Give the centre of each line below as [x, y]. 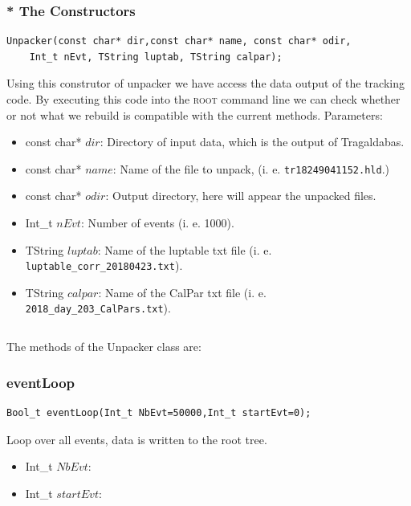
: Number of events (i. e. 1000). [157, 223]
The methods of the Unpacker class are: [104, 347]
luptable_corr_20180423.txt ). [104, 265]
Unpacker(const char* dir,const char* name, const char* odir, [179, 41]
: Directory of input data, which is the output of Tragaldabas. [252, 142]
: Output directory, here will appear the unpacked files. [241, 196]
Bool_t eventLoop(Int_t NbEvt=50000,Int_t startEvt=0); [159, 412]
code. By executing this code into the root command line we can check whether [203, 99]
